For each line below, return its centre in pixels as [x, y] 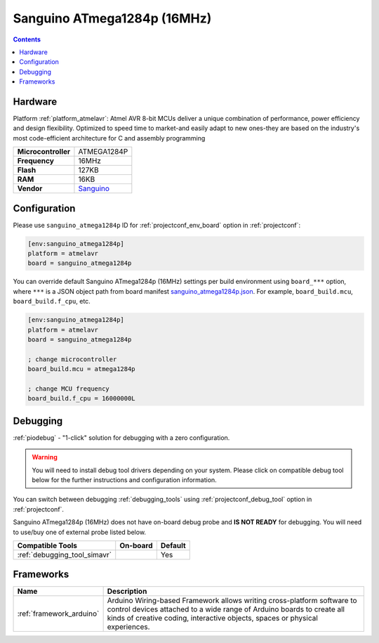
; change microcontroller [72, 359]
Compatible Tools [47, 545]
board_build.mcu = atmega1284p [82, 369]
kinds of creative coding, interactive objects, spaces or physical [213, 618]
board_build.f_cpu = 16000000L [82, 398]
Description [127, 592]
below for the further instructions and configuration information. [124, 480]
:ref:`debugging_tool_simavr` [65, 554]
